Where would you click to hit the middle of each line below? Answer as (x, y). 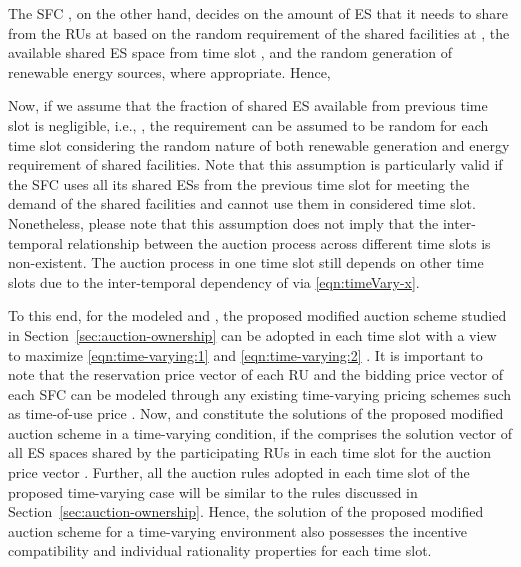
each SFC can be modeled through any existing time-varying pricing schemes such (260, 393)
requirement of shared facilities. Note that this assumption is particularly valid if (255, 164)
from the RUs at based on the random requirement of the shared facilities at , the (259, 32)
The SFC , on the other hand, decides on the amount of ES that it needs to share (258, 13)
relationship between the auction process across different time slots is (279, 242)
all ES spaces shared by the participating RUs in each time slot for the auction (250, 452)
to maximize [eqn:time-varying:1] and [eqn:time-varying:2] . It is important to (245, 354)
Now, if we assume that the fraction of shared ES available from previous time (248, 105)
